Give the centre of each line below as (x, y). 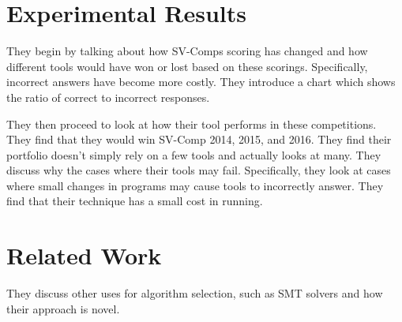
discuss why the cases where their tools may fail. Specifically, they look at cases (199, 170)
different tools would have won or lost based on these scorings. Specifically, (187, 66)
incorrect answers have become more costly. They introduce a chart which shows (201, 82)
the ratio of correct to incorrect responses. (108, 97)
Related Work (84, 255)
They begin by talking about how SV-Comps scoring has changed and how (187, 51)
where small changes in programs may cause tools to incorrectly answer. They (195, 185)
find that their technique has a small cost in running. (135, 201)
